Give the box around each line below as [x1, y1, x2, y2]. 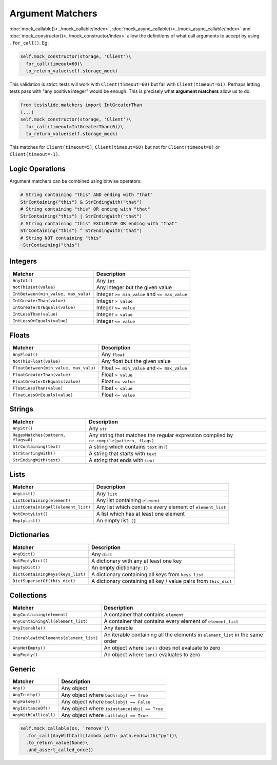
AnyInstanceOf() [12, 705, 51, 711]
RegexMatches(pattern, [12, 433, 66, 438]
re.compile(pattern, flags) [89, 438, 154, 443]
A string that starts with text [89, 449, 157, 457]
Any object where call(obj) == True [61, 711, 148, 718]
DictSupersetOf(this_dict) [12, 578, 76, 584]
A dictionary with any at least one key [91, 557, 182, 564]
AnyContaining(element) [12, 612, 68, 617]
